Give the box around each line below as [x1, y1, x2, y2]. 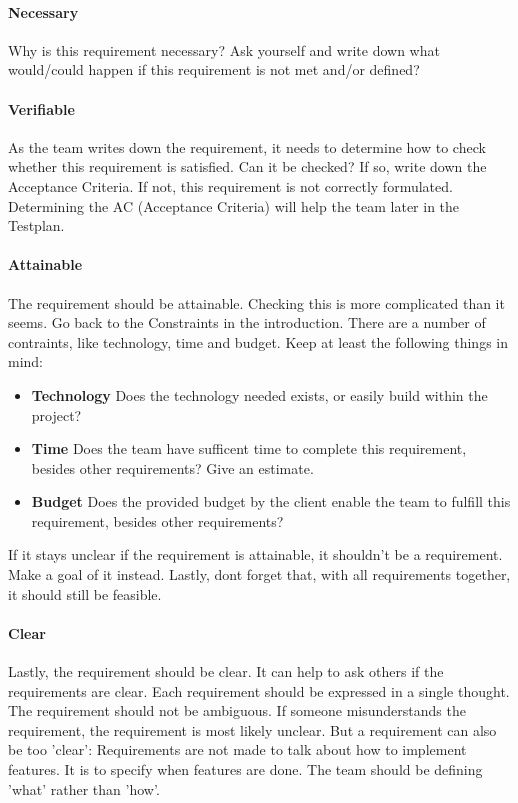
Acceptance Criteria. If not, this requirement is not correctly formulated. [8, 175, 453, 196]
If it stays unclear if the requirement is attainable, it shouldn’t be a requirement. [8, 544, 503, 565]
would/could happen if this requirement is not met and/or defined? [8, 59, 420, 80]
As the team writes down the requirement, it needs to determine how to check [8, 136, 486, 157]
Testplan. [8, 215, 65, 236]
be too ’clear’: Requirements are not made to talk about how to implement [8, 739, 467, 760]
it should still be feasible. [8, 583, 162, 604]
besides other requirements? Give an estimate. [31, 457, 314, 478]
